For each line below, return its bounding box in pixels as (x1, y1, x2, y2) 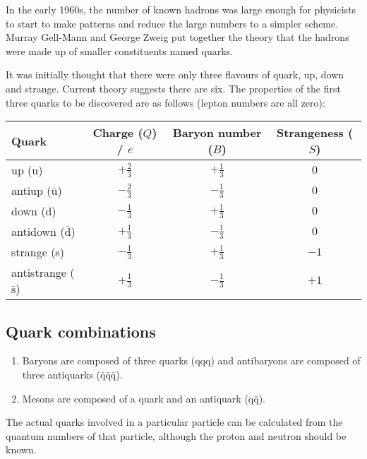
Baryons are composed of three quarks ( (22, 353, 195, 368)
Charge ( (92, 124, 143, 141)
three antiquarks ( (22, 366, 101, 381)
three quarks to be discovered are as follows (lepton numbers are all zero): (6, 95, 325, 109)
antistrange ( (11, 264, 75, 281)
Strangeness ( (276, 124, 354, 141)
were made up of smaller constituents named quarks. (6, 43, 234, 58)
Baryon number (172, 124, 262, 141)
